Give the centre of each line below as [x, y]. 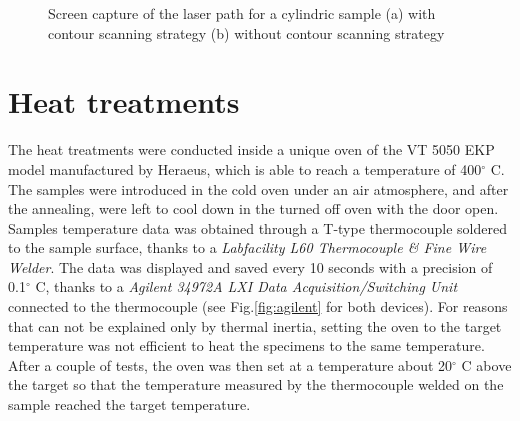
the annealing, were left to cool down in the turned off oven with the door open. [253, 208]
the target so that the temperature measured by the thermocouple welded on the [256, 384]
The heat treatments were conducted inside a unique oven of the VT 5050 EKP [251, 149]
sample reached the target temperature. [129, 404]
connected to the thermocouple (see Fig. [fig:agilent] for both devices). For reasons [258, 306]
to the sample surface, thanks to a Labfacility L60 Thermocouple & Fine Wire [247, 247]
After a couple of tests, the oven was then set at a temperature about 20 [230, 364]
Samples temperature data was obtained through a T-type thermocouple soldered [257, 227]
